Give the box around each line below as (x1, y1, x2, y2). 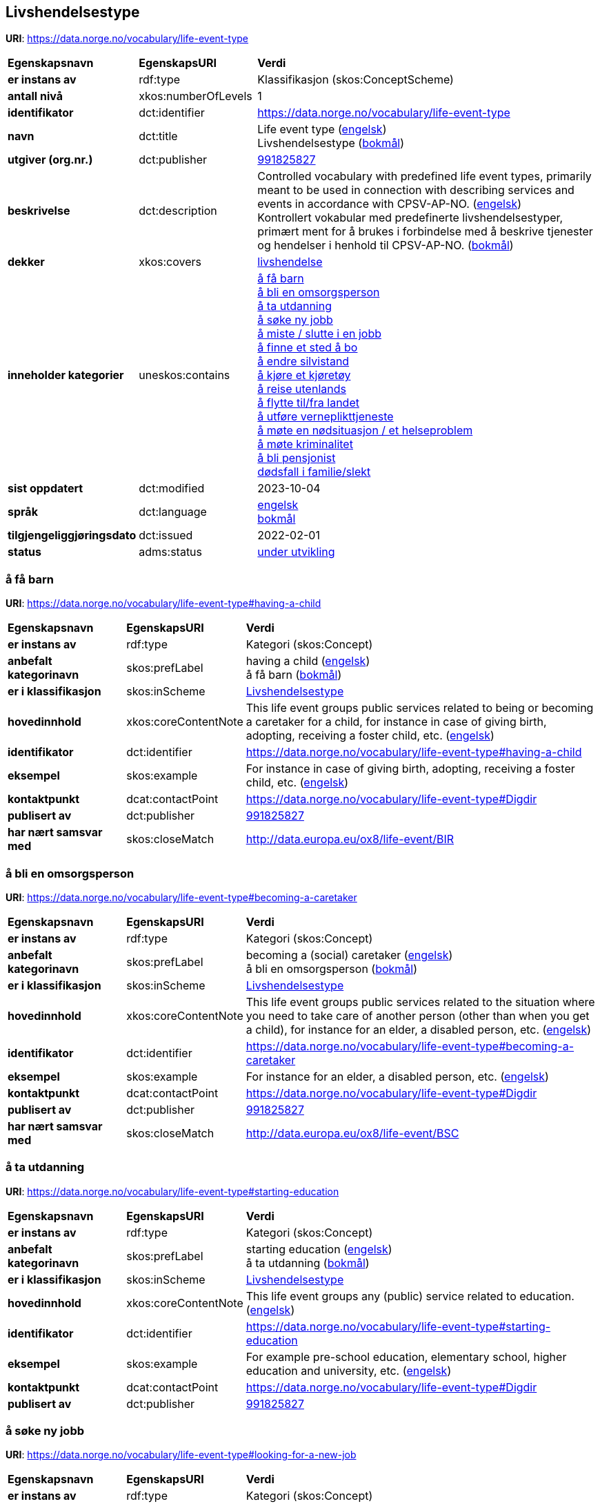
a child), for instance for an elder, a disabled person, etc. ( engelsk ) (246, 1022, 592, 1036)
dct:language (139, 505, 207, 519)
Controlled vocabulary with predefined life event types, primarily (257, 169, 592, 184)
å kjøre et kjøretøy (257, 368, 351, 383)
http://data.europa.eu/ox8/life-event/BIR (246, 832, 454, 847)
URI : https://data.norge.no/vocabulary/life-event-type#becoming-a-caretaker (6, 891, 357, 903)
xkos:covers (139, 255, 201, 269)
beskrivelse (8, 204, 70, 218)
